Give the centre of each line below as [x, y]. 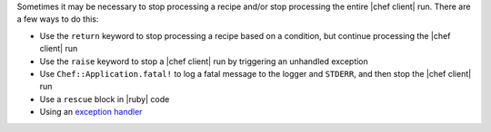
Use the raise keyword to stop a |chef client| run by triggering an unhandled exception [204, 61]
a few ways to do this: [58, 19]
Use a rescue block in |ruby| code [105, 99]
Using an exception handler [91, 112]
